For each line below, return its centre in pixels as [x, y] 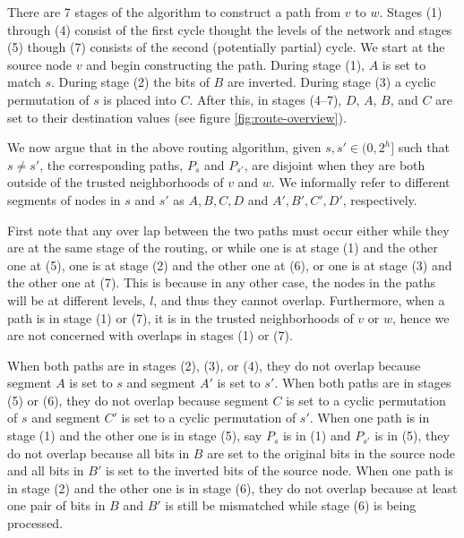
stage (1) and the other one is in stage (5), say [135, 436]
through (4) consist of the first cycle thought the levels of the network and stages [230, 29]
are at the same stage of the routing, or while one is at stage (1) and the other [223, 248]
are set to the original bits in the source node [331, 453]
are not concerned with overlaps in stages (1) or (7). [150, 335]
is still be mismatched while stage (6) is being [291, 505]
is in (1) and [317, 436]
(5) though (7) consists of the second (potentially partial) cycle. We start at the [226, 47]
